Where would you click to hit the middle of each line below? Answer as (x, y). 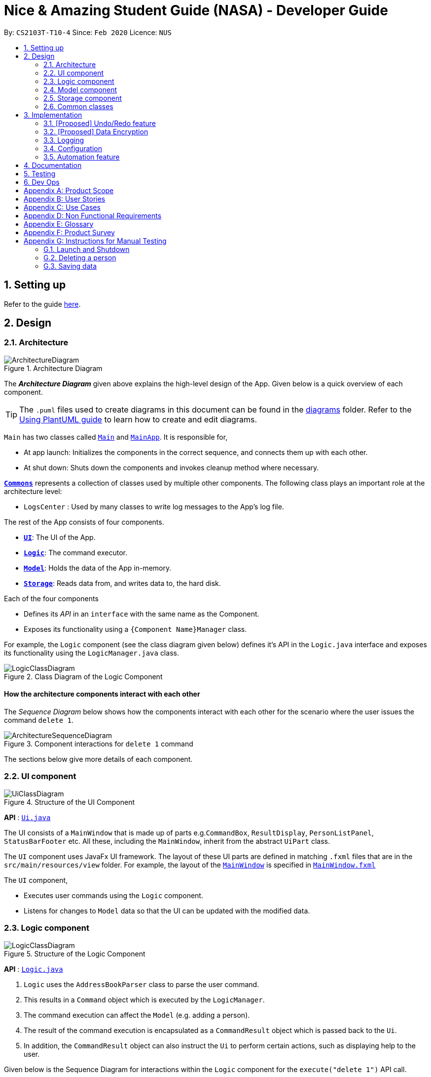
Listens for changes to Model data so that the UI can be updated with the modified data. (167, 911)
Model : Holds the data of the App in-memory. (98, 568)
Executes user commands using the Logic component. (113, 895)
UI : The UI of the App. (60, 537)
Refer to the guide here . (42, 304)
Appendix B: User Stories (65, 199)
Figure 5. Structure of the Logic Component (75, 953)
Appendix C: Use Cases (62, 207)
